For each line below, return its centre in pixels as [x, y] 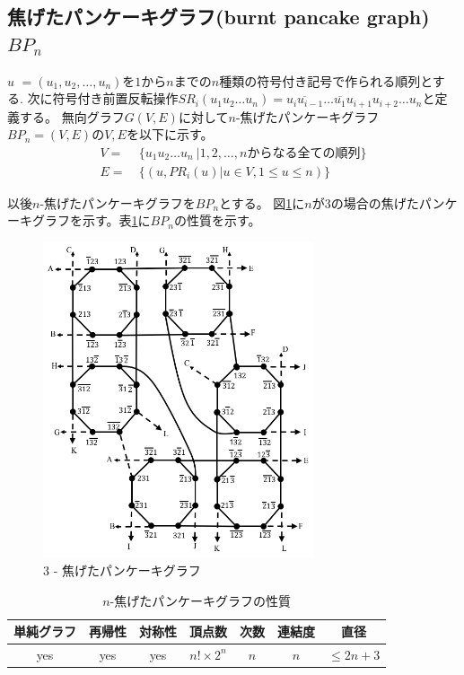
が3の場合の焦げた [365, 202]
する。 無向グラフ [72, 116]
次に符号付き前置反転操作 [103, 98]
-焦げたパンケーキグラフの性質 [200, 600]
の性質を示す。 [217, 220]
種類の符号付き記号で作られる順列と [326, 80]
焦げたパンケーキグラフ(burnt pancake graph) [219, 17]
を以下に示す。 [170, 134]
